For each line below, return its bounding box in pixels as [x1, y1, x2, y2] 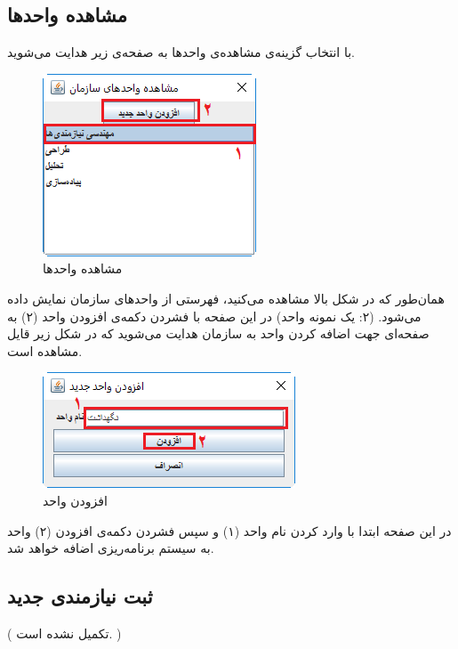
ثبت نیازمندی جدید [7, 582, 153, 610]
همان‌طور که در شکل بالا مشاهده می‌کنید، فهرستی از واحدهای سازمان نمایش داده [7, 288, 445, 307]
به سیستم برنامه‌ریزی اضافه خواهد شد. [7, 539, 214, 557]
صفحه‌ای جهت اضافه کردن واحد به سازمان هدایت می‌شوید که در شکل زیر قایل [7, 324, 430, 343]
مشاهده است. [7, 341, 83, 360]
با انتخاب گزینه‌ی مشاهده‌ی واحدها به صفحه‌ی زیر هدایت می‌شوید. [7, 43, 355, 61]
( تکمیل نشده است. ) [7, 623, 122, 642]
